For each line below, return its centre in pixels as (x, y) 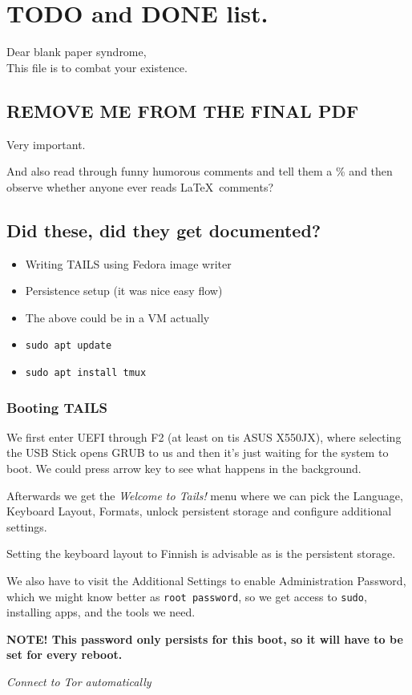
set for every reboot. (65, 655)
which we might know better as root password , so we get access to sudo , (187, 596)
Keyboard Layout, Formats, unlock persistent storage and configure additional (199, 511)
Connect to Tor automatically (79, 681)
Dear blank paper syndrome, (77, 52)
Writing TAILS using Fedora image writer (128, 263)
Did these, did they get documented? (164, 230)
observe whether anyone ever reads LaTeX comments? (140, 186)
